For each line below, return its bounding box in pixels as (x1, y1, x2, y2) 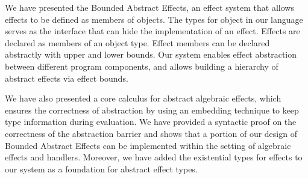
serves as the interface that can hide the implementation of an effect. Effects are (5, 25, 300, 37)
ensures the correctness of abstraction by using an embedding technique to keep (5, 103, 299, 116)
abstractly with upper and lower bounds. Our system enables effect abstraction (5, 48, 297, 61)
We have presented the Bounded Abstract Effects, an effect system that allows (5, 1, 294, 13)
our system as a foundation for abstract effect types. (5, 162, 198, 175)
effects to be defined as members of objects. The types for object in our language (5, 13, 303, 25)
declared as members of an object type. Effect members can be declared (5, 36, 270, 49)
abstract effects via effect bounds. (5, 71, 128, 84)
